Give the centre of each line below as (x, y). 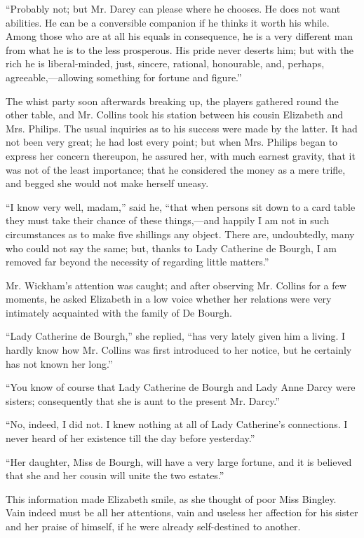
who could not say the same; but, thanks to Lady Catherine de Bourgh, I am (171, 248)
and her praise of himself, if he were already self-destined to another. (153, 526)
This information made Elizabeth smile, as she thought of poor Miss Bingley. (171, 498)
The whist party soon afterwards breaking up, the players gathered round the (172, 101)
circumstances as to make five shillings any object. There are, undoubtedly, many (180, 234)
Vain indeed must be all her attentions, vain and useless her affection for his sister (182, 512)
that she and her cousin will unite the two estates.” (115, 475)
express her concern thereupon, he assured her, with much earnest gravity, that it (181, 155)
